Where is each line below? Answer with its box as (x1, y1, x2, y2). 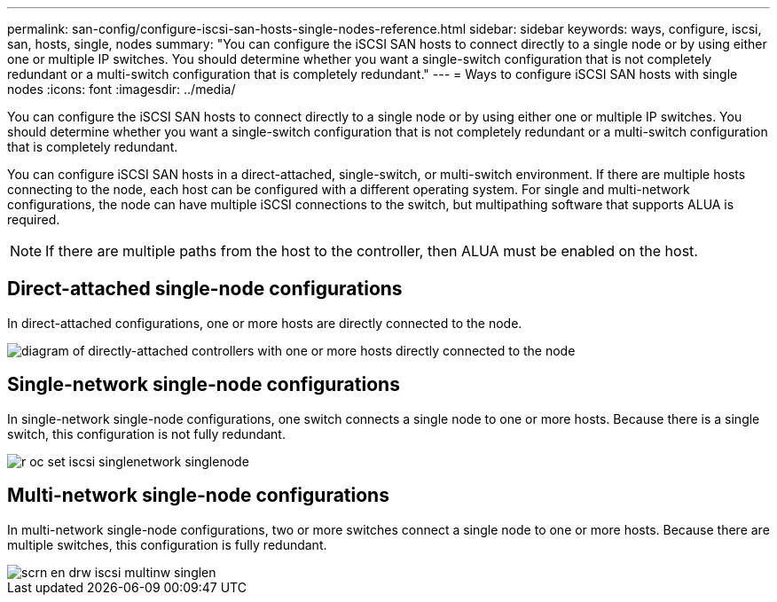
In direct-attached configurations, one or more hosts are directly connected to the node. (7, 315, 522, 331)
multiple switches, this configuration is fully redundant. (7, 536, 327, 552)
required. (7, 212, 60, 227)
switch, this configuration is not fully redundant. (7, 426, 286, 442)
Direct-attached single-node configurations (7, 278, 403, 301)
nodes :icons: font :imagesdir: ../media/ (7, 82, 236, 97)
